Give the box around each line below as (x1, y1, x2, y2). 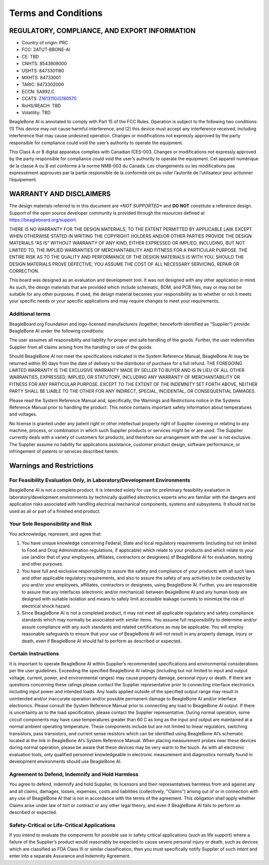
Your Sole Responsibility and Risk (9, 521, 92, 528)
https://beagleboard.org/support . (9, 217, 77, 223)
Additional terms (9, 310, 51, 317)
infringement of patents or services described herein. (9, 448, 119, 454)
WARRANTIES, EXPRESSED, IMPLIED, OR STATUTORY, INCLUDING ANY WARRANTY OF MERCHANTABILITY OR (9, 374, 240, 380)
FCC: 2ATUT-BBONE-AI (21, 46, 70, 52)
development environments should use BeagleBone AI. (9, 759, 122, 765)
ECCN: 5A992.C (21, 88, 55, 94)
